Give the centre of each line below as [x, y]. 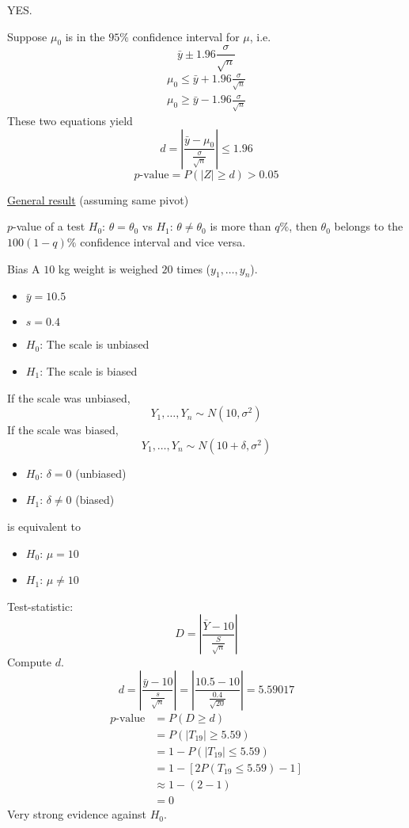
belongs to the [369, 226]
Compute [29, 662]
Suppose [27, 36]
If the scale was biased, [63, 430]
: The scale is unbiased [95, 344]
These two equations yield [70, 121]
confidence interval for [186, 36]
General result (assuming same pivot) [98, 199]
